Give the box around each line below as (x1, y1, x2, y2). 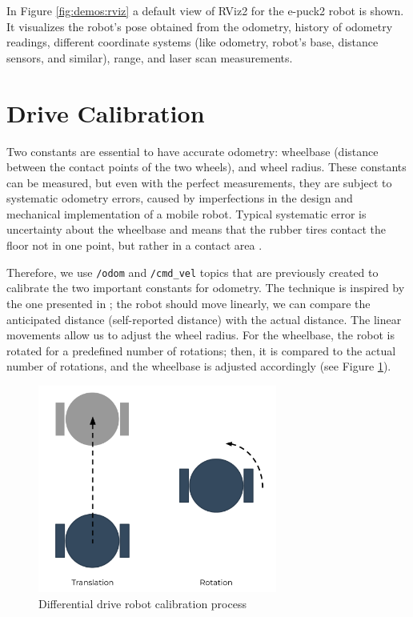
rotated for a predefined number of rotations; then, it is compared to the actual (6, 342, 396, 359)
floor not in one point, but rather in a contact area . (6, 237, 263, 254)
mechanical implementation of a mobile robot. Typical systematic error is (6, 205, 367, 222)
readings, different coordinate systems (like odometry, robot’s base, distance (6, 34, 379, 50)
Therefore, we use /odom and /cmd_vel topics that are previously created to (6, 263, 379, 280)
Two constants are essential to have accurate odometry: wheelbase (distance (6, 142, 379, 159)
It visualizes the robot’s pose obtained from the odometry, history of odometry (6, 18, 393, 34)
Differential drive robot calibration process (38, 595, 247, 611)
